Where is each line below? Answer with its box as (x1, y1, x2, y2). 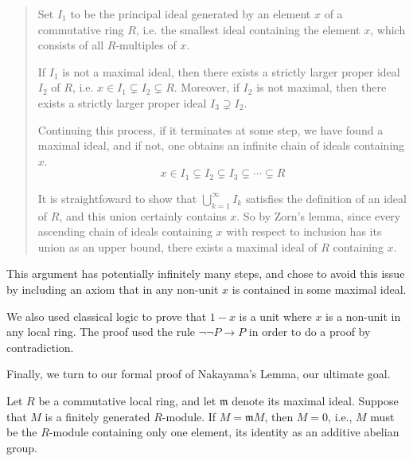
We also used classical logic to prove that (6, 307, 207, 324)
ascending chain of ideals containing (37, 223, 212, 240)
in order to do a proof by (248, 323, 371, 340)
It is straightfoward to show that (37, 189, 197, 206)
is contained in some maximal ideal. (232, 280, 407, 297)
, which (370, 21, 406, 37)
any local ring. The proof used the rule (6, 323, 196, 340)
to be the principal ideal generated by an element (70, 6, 311, 21)
